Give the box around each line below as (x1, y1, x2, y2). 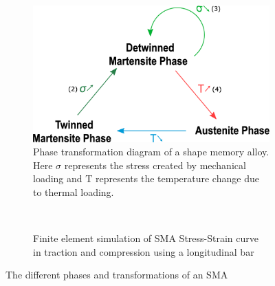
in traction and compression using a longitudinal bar (33, 244, 254, 258)
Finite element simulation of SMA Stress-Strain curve (33, 231, 258, 245)
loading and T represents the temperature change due (33, 171, 259, 186)
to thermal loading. (33, 184, 114, 199)
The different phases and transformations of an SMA (5, 267, 228, 282)
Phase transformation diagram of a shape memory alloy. (33, 144, 269, 159)
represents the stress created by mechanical (64, 157, 246, 172)
